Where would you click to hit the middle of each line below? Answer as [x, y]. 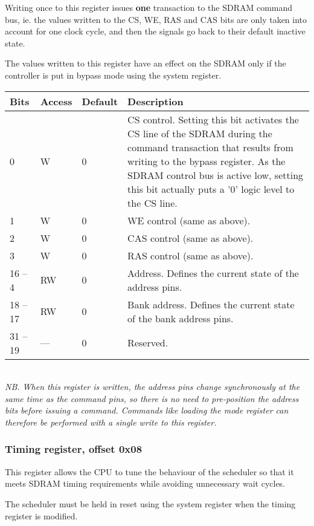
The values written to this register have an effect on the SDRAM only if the [146, 63]
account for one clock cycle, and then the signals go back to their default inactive [155, 31]
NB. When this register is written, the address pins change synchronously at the [152, 387]
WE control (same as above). [189, 220]
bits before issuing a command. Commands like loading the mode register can [147, 410]
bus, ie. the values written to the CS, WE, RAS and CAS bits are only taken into [156, 19]
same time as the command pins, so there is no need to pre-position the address [152, 398]
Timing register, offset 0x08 [74, 449]
